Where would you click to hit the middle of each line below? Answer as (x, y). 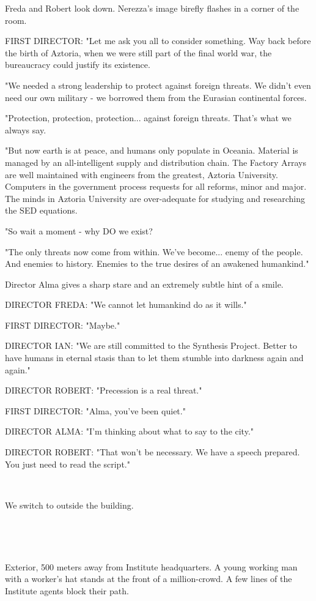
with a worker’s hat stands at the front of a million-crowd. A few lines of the (149, 579)
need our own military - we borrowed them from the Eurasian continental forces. (156, 97)
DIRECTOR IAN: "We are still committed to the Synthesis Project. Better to (151, 345)
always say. (26, 129)
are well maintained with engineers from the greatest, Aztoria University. (141, 174)
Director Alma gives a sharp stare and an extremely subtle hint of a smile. (144, 284)
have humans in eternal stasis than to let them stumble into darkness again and (154, 358)
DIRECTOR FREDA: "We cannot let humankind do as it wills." (126, 304)
